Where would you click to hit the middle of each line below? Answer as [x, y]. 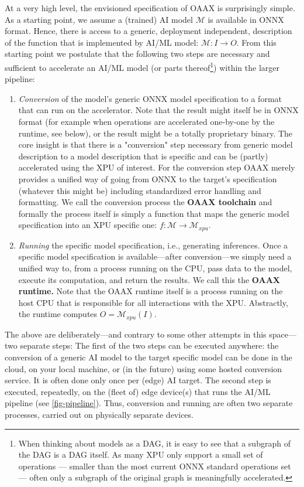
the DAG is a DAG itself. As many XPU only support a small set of [141, 454]
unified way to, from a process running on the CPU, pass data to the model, [155, 268]
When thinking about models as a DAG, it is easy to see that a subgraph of [154, 443]
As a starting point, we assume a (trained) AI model [99, 19]
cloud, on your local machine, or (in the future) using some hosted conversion [144, 368]
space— [283, 334]
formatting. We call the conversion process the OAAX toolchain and [145, 202]
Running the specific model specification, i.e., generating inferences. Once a [153, 245]
